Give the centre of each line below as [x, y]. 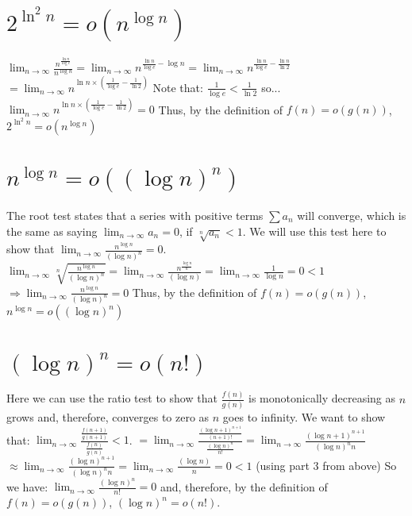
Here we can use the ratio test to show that [112, 398]
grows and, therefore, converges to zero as [108, 417]
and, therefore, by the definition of [244, 486]
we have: [27, 486]
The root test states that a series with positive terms [135, 215]
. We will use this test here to [314, 231]
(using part [283, 465]
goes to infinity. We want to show [304, 417]
